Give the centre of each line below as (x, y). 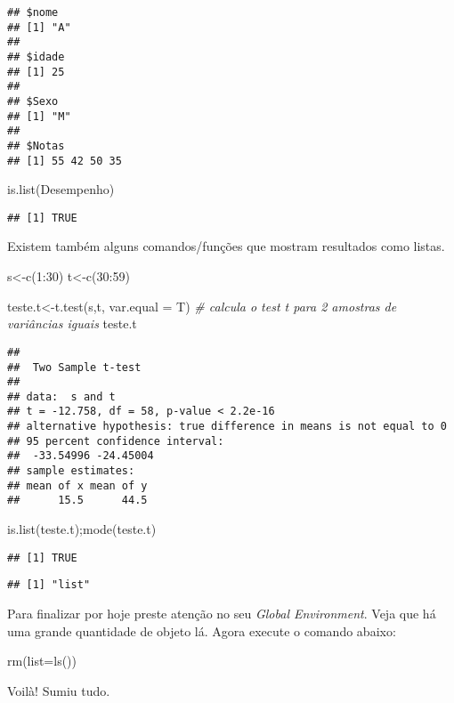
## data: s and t (61, 396)
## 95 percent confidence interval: (116, 441)
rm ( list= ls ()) (42, 661)
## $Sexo (33, 101)
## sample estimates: (71, 471)
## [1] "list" (49, 585)
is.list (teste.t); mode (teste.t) (82, 529)
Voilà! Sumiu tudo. (59, 690)
